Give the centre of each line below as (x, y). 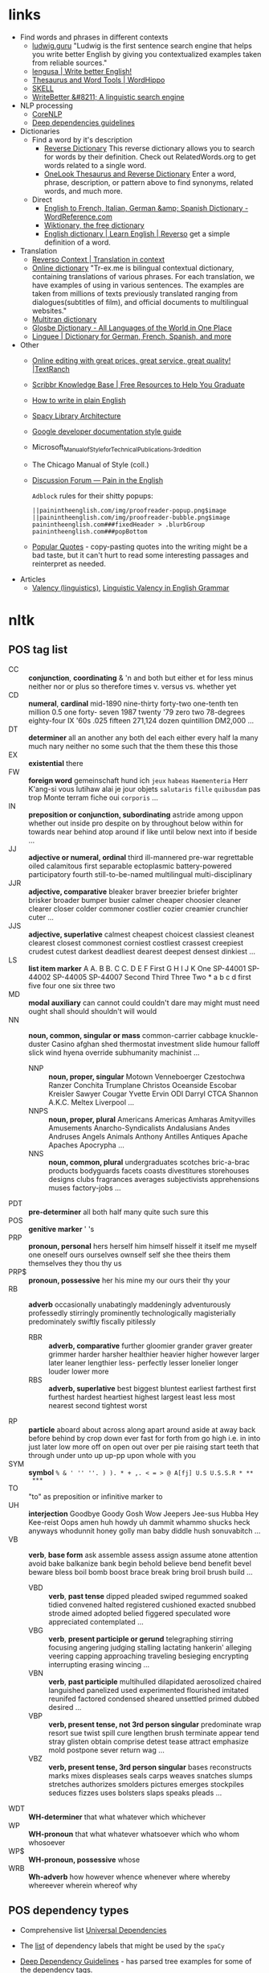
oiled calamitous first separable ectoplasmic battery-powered (130, 866)
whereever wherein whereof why (83, 1885)
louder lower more (79, 1371)
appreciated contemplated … (96, 1621)
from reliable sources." (69, 63)
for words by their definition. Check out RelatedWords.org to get (150, 157)
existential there (56, 763)
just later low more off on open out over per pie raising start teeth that (144, 1447)
